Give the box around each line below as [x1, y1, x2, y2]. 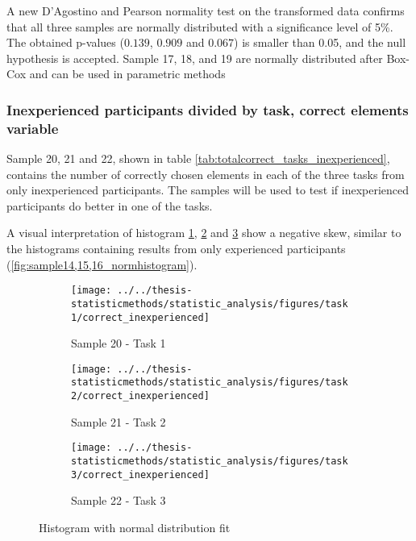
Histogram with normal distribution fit [39, 518, 231, 535]
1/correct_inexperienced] [71, 311, 210, 323]
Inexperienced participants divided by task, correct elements [6, 99, 409, 119]
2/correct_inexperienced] [71, 390, 210, 402]
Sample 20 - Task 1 [71, 335, 166, 352]
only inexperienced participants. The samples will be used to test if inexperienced [6, 181, 410, 198]
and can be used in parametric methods [29, 65, 226, 82]
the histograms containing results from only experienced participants [6, 240, 346, 257]
